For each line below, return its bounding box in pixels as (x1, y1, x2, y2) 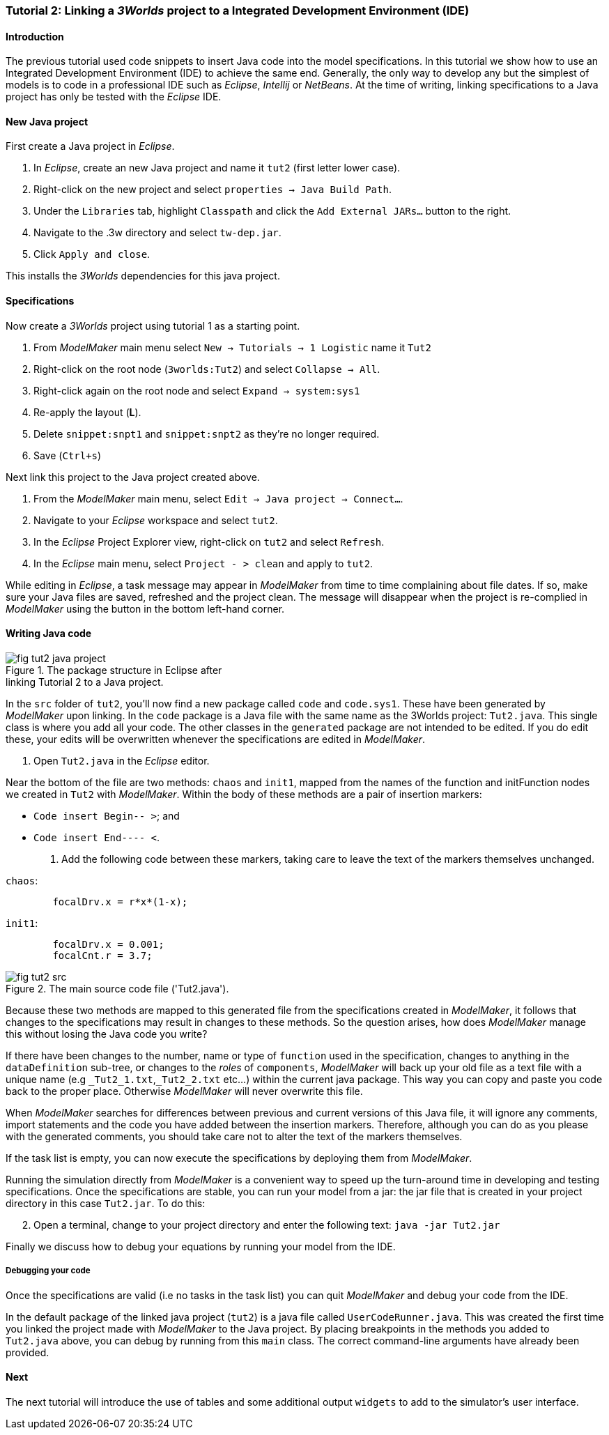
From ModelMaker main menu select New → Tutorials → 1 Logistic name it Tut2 (33, 341, 431, 353)
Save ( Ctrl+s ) (33, 449, 102, 461)
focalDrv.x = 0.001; (52, 938, 164, 950)
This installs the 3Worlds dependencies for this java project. (6, 270, 280, 282)
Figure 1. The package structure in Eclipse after (6, 663, 222, 676)
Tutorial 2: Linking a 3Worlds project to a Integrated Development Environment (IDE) (6, 3, 470, 17)
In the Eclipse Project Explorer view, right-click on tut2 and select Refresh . (33, 535, 385, 548)
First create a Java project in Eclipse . (6, 140, 175, 153)
